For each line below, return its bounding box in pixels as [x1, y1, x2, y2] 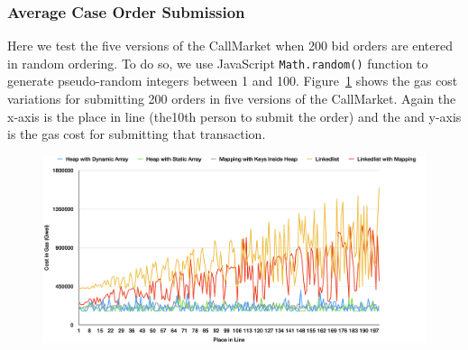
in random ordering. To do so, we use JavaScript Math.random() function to [7, 53, 428, 72]
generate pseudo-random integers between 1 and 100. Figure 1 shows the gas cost [7, 71, 458, 90]
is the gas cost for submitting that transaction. [7, 124, 266, 143]
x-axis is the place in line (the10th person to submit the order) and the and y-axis [7, 106, 462, 125]
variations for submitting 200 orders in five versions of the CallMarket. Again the [7, 89, 456, 108]
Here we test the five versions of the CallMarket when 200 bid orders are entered [7, 36, 454, 55]
